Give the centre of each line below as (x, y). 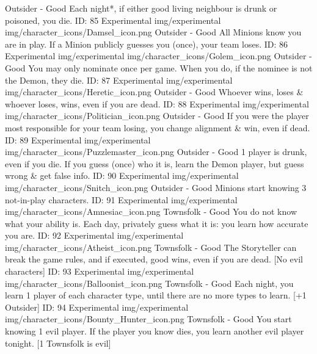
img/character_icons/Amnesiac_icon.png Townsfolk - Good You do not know (151, 211)
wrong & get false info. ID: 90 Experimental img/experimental (122, 175)
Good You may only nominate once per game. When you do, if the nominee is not (159, 67)
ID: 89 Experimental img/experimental (78, 139)
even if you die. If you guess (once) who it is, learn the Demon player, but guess (155, 163)
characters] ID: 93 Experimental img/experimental (100, 271)
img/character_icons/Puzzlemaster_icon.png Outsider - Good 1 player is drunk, (156, 152)
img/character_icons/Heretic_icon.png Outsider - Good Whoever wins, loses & (154, 92)
